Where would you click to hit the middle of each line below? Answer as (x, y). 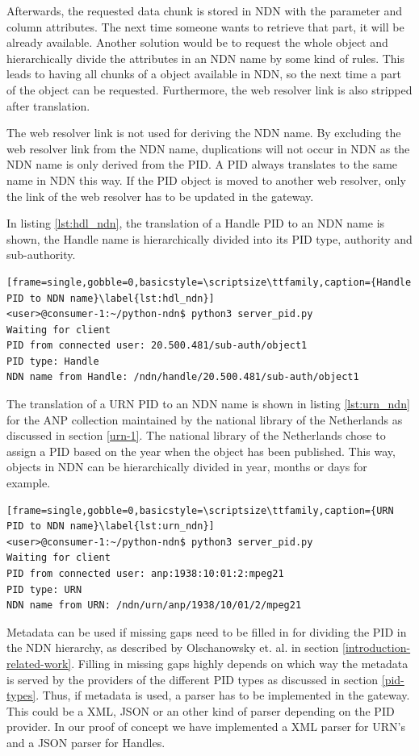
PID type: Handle (53, 361)
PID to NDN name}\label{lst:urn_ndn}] (111, 526)
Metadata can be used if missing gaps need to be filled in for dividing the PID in (207, 631)
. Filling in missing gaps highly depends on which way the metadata (240, 663)
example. (29, 483)
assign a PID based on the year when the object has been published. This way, (201, 451)
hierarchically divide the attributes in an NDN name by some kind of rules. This (206, 58)
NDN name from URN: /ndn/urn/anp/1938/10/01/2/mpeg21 (154, 606)
